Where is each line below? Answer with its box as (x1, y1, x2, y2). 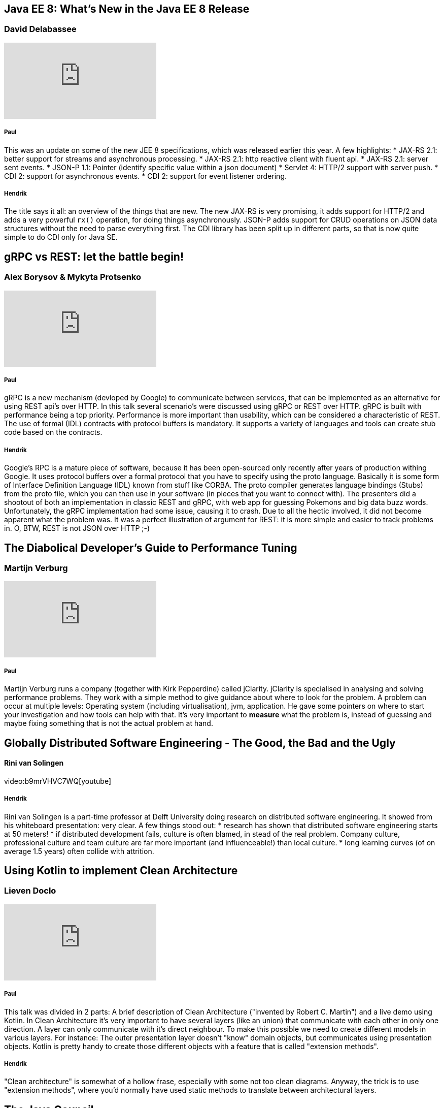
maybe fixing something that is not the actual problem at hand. (4, 719, 213, 728)
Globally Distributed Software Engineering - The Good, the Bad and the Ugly (4, 736, 396, 749)
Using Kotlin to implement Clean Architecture (4, 864, 238, 877)
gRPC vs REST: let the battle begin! (4, 250, 184, 263)
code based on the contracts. (4, 428, 103, 437)
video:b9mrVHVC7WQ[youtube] (4, 776, 112, 785)
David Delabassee (4, 24, 77, 35)
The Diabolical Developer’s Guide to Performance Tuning (4, 541, 297, 554)
